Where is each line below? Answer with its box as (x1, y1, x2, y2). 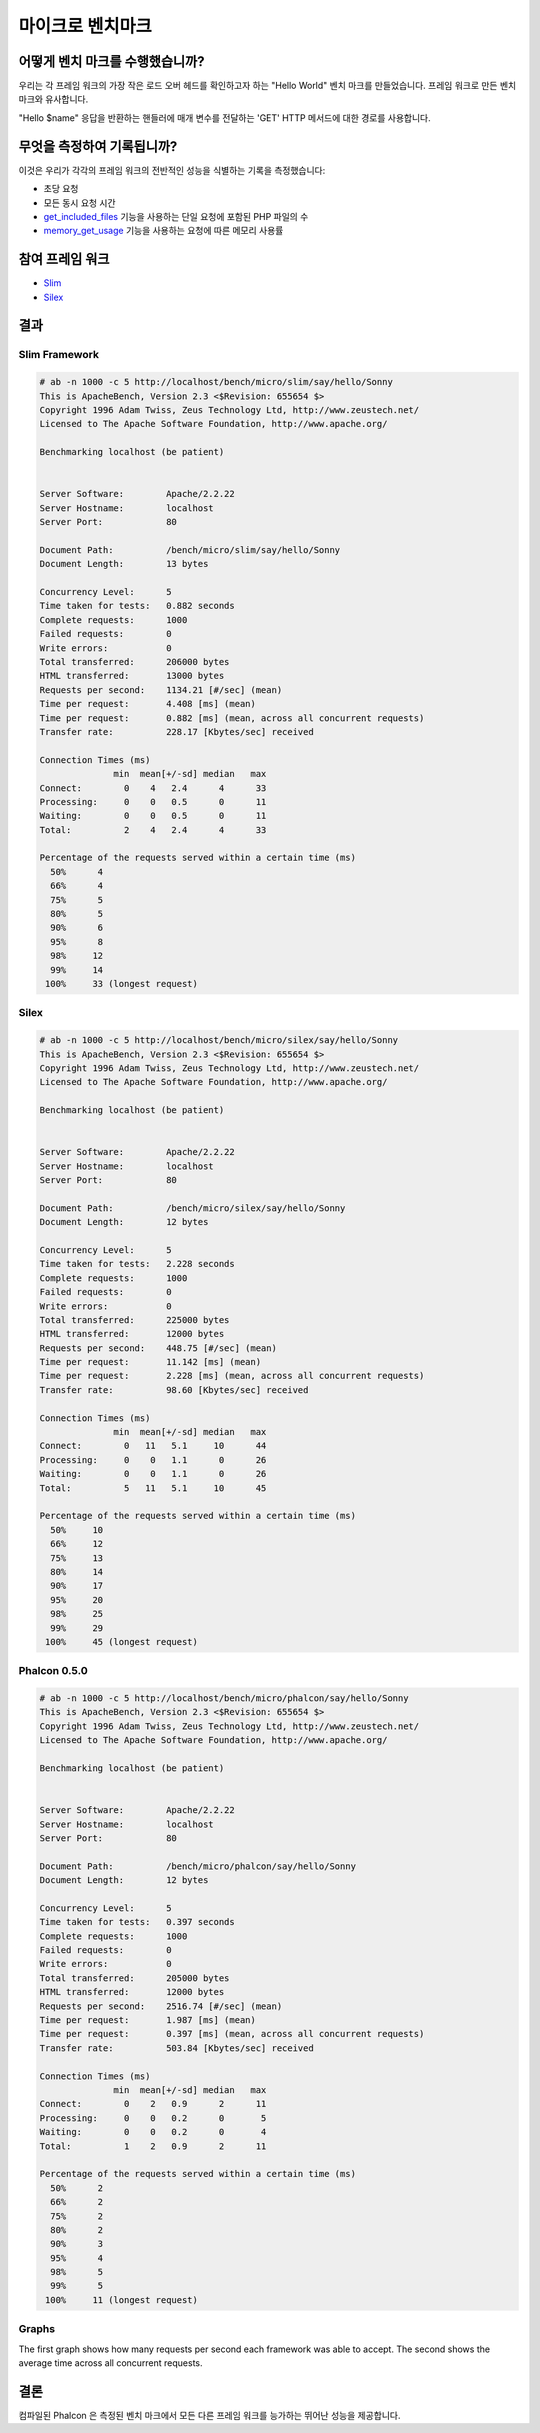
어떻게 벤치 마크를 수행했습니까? (18, 53, 205, 70)
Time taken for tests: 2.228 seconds (39, 1258, 235, 1270)
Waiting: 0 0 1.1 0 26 (39, 1468, 267, 1480)
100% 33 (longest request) (45, 978, 199, 989)
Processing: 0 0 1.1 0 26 (39, 1454, 267, 1465)
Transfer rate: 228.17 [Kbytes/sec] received (39, 726, 314, 737)
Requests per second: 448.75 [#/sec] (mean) (39, 1342, 277, 1354)
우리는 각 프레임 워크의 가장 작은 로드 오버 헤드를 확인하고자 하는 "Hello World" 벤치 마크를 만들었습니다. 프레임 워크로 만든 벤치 (18, 80, 517, 92)
